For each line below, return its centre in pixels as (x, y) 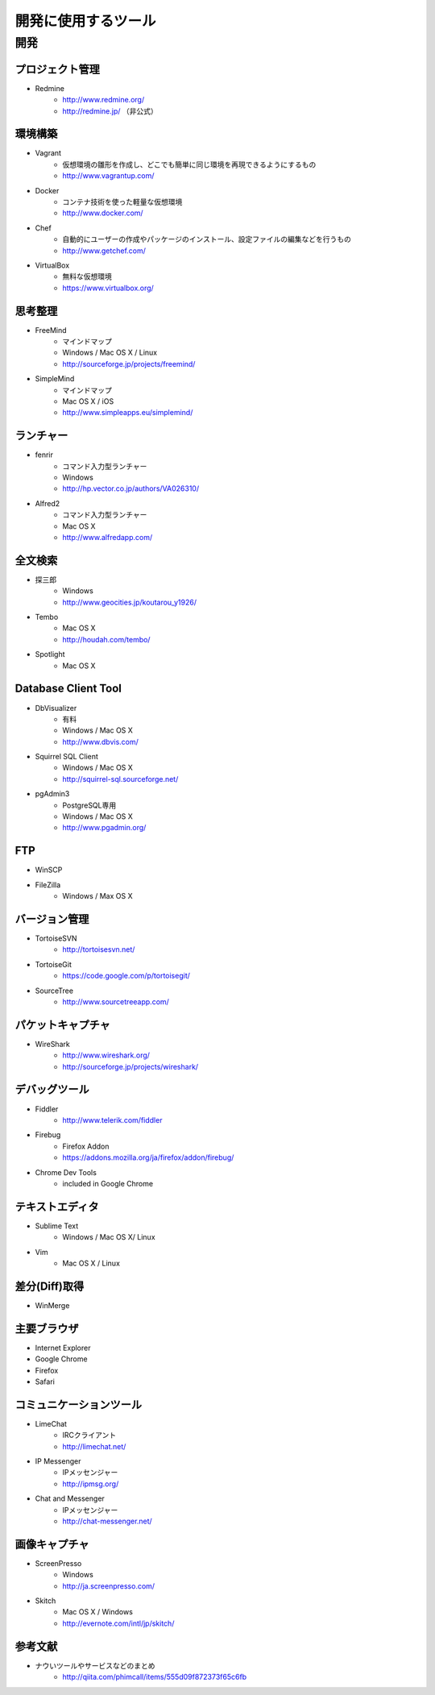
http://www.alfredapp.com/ (108, 537)
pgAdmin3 (52, 794)
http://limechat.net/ (94, 1446)
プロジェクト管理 (57, 69)
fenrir (44, 455)
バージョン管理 (52, 919)
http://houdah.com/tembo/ (106, 639)
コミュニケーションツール (79, 1404)
